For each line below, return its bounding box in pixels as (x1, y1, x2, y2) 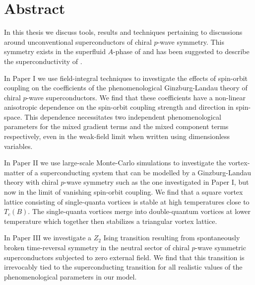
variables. (4, 141, 33, 151)
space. (4, 111, 22, 122)
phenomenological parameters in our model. (4, 271, 137, 282)
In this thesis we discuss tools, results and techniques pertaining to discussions (4, 27, 243, 37)
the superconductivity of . (4, 56, 82, 66)
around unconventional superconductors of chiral (4, 36, 152, 47)
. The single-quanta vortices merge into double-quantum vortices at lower (28, 206, 251, 216)
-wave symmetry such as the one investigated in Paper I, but (64, 177, 249, 187)
